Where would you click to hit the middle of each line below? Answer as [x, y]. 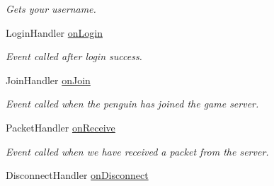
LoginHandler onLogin [54, 32]
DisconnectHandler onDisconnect [77, 175]
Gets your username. [51, 8]
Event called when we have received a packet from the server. [137, 151]
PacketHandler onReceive [61, 127]
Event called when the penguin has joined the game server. [132, 104]
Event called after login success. [74, 56]
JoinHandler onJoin [48, 80]
